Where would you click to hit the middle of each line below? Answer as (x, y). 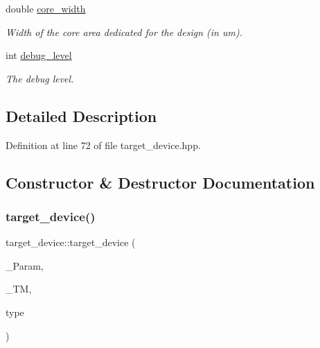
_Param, (25, 265)
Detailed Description (81, 115)
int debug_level (39, 55)
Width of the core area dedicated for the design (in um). (124, 32)
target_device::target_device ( (71, 242)
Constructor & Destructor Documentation (160, 182)
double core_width (46, 8)
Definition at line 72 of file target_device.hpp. (103, 145)
